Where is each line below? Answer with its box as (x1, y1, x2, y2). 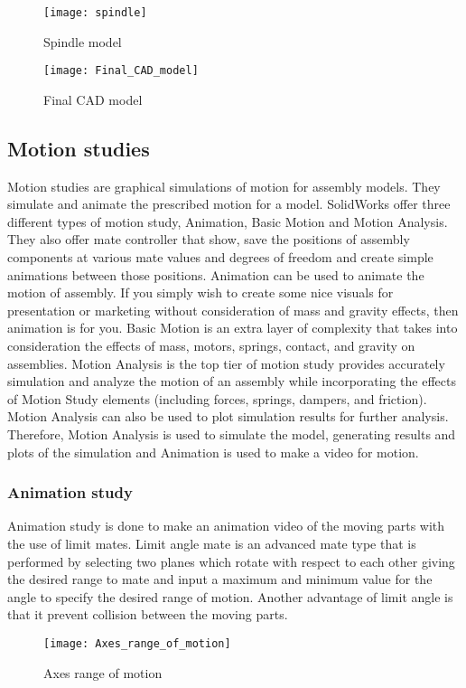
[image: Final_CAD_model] (43, 64, 199, 78)
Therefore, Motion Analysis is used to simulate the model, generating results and (7, 425, 456, 444)
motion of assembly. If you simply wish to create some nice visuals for (7, 283, 394, 302)
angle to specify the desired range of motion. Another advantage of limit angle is (7, 587, 453, 606)
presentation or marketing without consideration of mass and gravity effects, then (7, 300, 459, 319)
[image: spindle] (43, 6, 147, 19)
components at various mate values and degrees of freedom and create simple (7, 248, 433, 267)
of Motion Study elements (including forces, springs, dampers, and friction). (7, 389, 427, 408)
